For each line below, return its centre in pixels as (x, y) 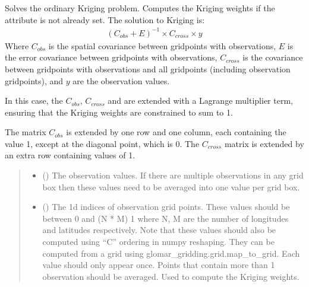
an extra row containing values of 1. (70, 155)
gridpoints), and (34, 80)
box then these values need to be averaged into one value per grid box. (171, 186)
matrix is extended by (264, 143)
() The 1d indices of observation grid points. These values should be (166, 207)
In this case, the (34, 101)
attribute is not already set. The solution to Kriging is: (105, 19)
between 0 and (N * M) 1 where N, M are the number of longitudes (165, 218)
